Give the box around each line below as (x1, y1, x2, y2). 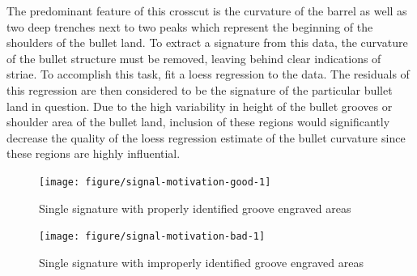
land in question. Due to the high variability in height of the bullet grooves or (6, 97, 393, 114)
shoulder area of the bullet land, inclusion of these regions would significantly (6, 113, 390, 130)
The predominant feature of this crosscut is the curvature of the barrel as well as (6, 2, 407, 19)
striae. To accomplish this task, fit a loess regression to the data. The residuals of (6, 66, 410, 83)
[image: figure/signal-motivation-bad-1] (39, 231, 266, 243)
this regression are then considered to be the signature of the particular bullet (6, 81, 393, 98)
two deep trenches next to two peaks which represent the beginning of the (6, 18, 373, 35)
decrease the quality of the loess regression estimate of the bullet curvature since (6, 129, 406, 146)
